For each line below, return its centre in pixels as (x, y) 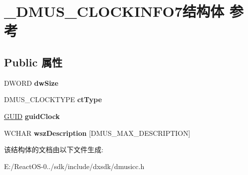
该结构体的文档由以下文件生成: (54, 149)
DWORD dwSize (31, 83)
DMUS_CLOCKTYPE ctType (53, 99)
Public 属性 (33, 62)
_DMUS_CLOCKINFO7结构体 (114, 11)
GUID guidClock (32, 116)
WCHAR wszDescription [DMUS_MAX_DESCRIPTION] (97, 133)
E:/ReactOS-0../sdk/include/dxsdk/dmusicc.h (74, 166)
